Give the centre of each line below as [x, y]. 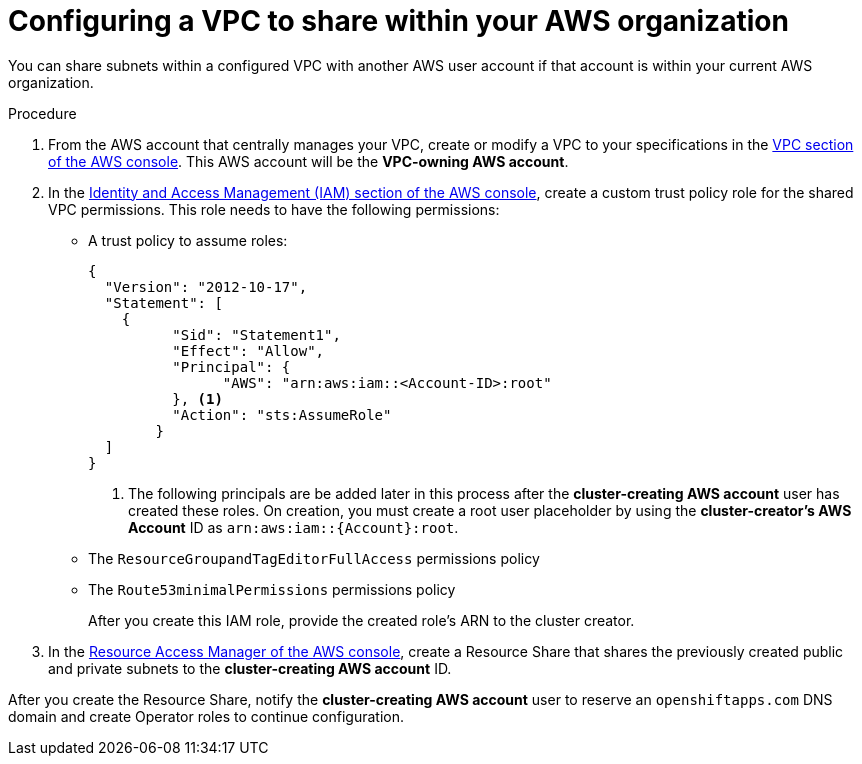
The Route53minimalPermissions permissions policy [272, 589]
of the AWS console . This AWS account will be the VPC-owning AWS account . [308, 161]
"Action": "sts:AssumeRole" [282, 414]
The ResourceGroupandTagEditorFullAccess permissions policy [314, 558]
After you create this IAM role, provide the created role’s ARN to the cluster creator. [361, 620]
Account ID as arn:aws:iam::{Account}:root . [293, 527]
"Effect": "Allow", [248, 350]
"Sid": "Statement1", [256, 334]
